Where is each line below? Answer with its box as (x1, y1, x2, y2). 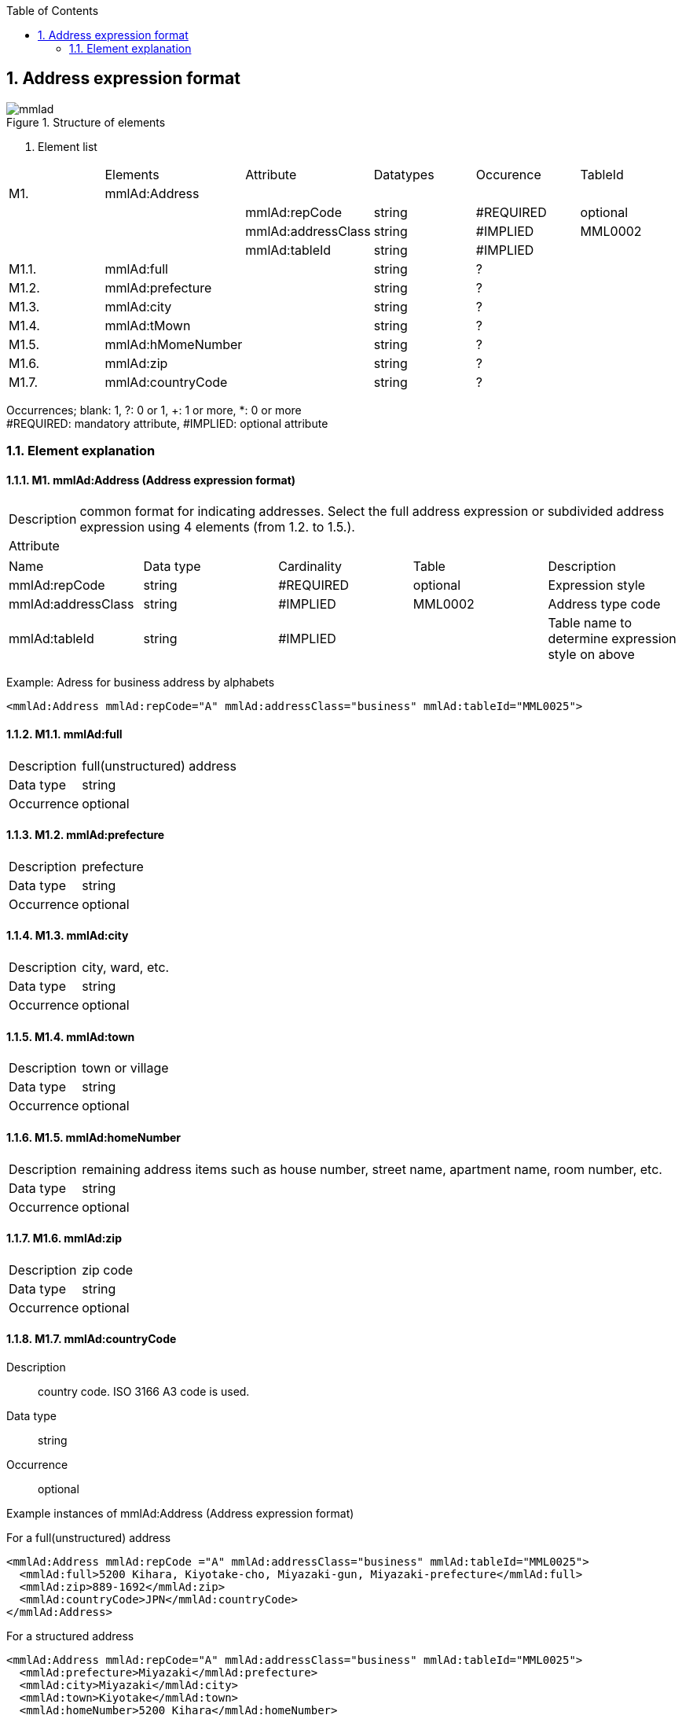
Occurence (475, 166, 541, 182)
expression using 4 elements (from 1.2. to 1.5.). (79, 519, 355, 535)
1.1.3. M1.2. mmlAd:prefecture (6, 828, 165, 842)
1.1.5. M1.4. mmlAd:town (6, 1029, 135, 1043)
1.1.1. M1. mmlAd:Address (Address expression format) (6, 473, 296, 487)
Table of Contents (6, 4, 99, 17)
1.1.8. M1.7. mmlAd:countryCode (6, 1332, 177, 1346)
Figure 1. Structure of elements (6, 115, 166, 129)
